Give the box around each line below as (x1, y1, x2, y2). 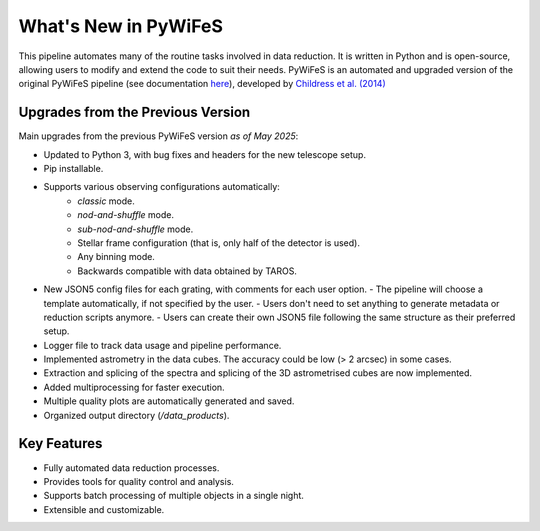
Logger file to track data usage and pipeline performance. (43, 339, 282, 351)
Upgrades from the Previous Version (18, 104, 251, 121)
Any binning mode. (77, 251, 155, 263)
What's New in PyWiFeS (18, 15, 224, 37)
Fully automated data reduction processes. (43, 461, 220, 474)
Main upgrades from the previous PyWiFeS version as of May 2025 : (18, 130, 299, 142)
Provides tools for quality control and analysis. (43, 475, 235, 487)
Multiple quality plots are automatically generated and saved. (43, 395, 295, 407)
